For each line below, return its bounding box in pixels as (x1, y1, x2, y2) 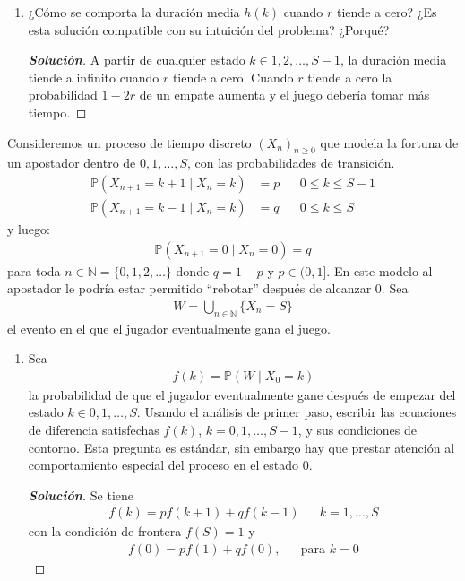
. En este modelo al (326, 261, 433, 280)
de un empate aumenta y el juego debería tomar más (139, 85, 430, 104)
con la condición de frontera (28, 522, 182, 541)
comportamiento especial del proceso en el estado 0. (28, 455, 313, 474)
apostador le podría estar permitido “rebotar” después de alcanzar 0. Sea (7, 279, 409, 298)
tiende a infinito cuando (28, 67, 159, 86)
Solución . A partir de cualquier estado (28, 50, 245, 69)
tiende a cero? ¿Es (337, 3, 437, 21)
